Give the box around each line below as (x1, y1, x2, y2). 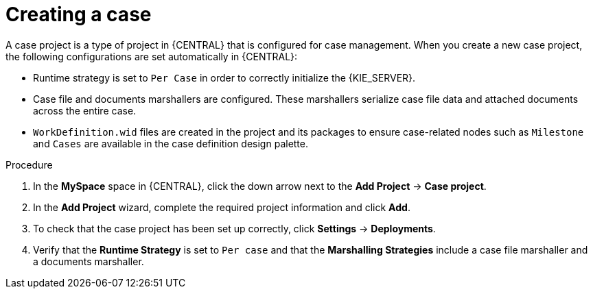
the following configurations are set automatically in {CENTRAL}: (5, 50, 298, 62)
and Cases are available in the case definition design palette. (33, 137, 309, 149)
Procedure (5, 158, 53, 171)
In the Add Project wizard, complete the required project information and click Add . (33, 201, 410, 213)
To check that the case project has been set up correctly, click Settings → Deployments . (33, 222, 436, 234)
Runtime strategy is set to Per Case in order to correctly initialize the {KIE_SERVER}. (33, 71, 416, 84)
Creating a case (5, 3, 152, 26)
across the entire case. (33, 104, 137, 117)
